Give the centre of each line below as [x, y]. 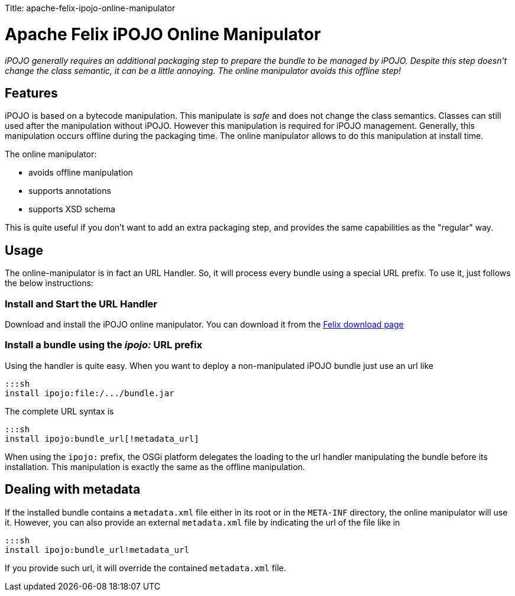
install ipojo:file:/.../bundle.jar [90, 393]
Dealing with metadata [73, 490]
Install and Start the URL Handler [81, 304]
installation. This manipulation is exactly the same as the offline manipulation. [155, 467]
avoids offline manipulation [81, 173]
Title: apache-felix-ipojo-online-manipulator [90, 8]
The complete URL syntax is [59, 411]
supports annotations [70, 191]
